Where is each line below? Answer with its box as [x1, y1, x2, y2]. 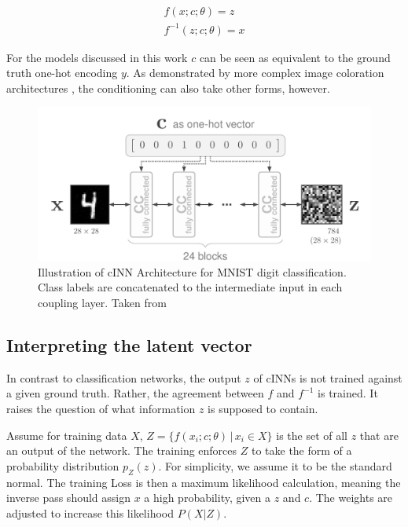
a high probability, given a [144, 489, 271, 506]
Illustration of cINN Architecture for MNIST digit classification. [38, 263, 347, 280]
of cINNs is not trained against [253, 369, 402, 386]
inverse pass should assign [6, 489, 130, 506]
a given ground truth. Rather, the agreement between [6, 385, 264, 401]
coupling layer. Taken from [38, 294, 167, 310]
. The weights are [309, 489, 393, 506]
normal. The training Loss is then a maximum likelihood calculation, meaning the [6, 474, 401, 490]
